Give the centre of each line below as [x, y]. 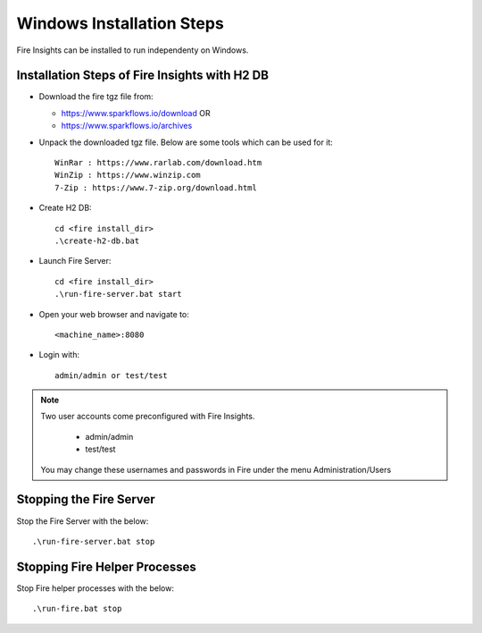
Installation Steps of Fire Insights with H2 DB [143, 76]
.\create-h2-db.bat [97, 241]
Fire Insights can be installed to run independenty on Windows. [133, 50]
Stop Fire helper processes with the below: [95, 588]
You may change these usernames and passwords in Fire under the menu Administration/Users [216, 469]
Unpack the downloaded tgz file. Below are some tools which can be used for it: [186, 142]
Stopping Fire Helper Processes [106, 566]
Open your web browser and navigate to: [114, 314]
